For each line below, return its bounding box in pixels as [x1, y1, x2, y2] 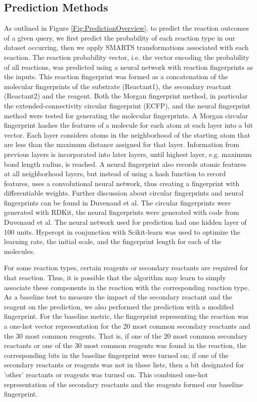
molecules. [4, 246, 35, 256]
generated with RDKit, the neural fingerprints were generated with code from [4, 207, 239, 217]
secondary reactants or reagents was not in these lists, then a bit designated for [4, 359, 244, 370]
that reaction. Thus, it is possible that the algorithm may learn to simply [4, 272, 226, 283]
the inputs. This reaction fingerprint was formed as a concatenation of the [4, 71, 228, 82]
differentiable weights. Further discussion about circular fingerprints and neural [4, 188, 244, 198]
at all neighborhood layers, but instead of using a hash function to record [4, 168, 226, 179]
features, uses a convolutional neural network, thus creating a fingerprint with [4, 178, 240, 188]
